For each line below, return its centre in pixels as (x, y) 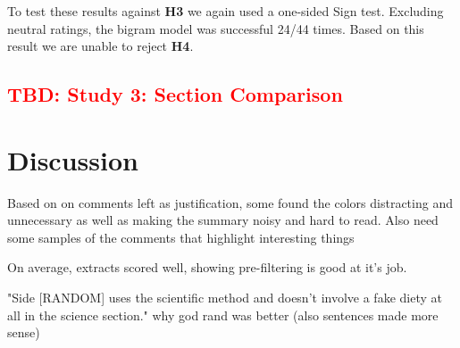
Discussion (73, 159)
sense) (24, 332)
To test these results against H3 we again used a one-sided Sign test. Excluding (226, 11)
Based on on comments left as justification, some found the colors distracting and (230, 202)
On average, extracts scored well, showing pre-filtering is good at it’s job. (207, 267)
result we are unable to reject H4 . (100, 46)
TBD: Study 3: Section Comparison (175, 94)
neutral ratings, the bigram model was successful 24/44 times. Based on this (216, 28)
